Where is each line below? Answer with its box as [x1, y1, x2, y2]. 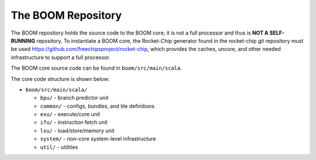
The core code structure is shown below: [11, 75, 110, 82]
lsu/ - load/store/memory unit [40, 127, 115, 134]
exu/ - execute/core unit [40, 111, 101, 118]
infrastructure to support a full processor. [11, 53, 111, 61]
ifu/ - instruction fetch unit [40, 119, 108, 126]
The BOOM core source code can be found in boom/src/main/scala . [11, 64, 183, 72]
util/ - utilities [40, 144, 78, 151]
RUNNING [11, 37, 35, 44]
